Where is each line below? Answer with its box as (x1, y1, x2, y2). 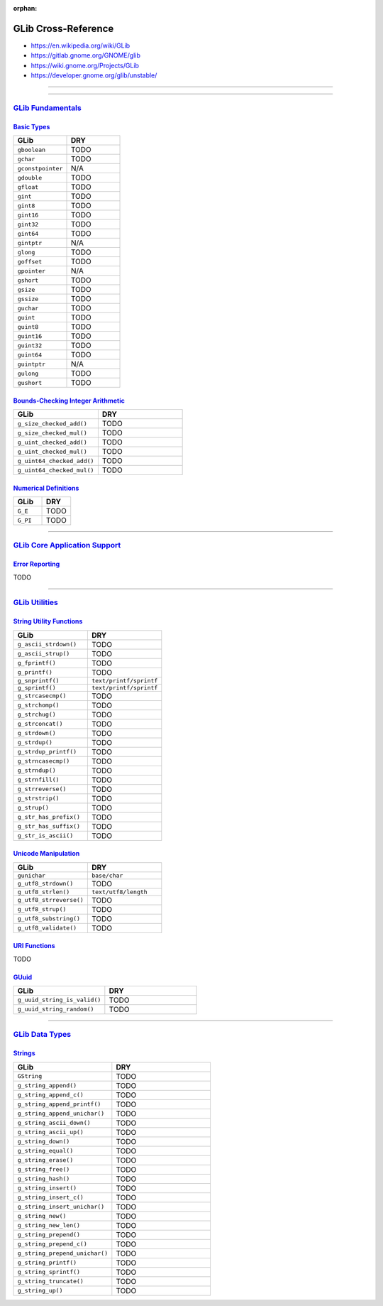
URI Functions (13, 942, 56, 950)
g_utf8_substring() (17, 915, 81, 923)
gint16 (17, 211, 39, 219)
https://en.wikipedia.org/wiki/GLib (30, 41, 131, 50)
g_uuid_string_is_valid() (17, 996, 101, 1004)
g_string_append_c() (17, 1091, 84, 1099)
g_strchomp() (17, 702, 60, 709)
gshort (17, 276, 39, 284)
